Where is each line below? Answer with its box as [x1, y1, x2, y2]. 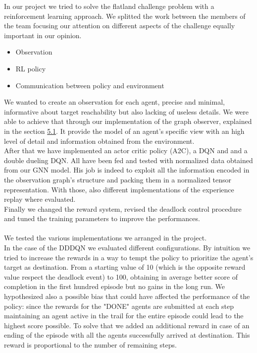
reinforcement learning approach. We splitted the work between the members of [4, 10, 246, 21]
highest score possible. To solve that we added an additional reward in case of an [4, 320, 250, 330]
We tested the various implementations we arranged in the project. [4, 233, 207, 243]
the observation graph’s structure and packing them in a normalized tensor [4, 174, 232, 184]
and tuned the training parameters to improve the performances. [4, 213, 200, 224]
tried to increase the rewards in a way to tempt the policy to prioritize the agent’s [4, 252, 254, 262]
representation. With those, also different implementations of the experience [4, 184, 234, 194]
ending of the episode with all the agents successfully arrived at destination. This [4, 330, 250, 340]
